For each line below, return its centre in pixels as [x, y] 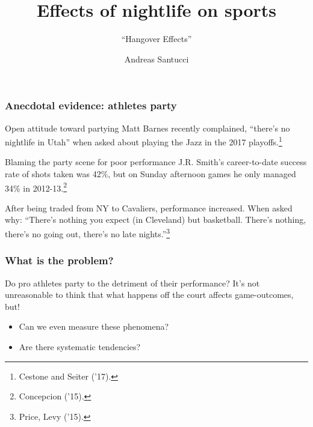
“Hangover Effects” [156, 39]
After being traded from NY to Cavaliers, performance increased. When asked [149, 207]
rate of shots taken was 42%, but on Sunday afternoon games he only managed [150, 174]
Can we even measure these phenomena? [94, 326]
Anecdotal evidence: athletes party [91, 105]
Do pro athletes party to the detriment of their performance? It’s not [132, 283]
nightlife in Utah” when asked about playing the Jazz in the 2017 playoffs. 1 [144, 141]
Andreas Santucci [156, 59]
